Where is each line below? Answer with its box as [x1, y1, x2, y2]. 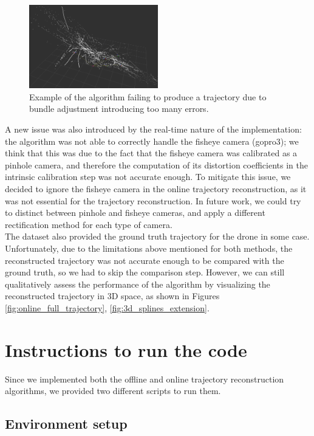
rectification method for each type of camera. [5, 218, 172, 230]
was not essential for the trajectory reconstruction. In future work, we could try [5, 194, 301, 207]
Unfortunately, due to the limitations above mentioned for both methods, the [5, 241, 293, 254]
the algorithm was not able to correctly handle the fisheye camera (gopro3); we [5, 134, 299, 147]
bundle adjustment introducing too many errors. [29, 102, 209, 115]
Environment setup [5, 414, 128, 433]
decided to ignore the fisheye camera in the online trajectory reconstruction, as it [5, 182, 307, 195]
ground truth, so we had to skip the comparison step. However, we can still [5, 266, 285, 279]
